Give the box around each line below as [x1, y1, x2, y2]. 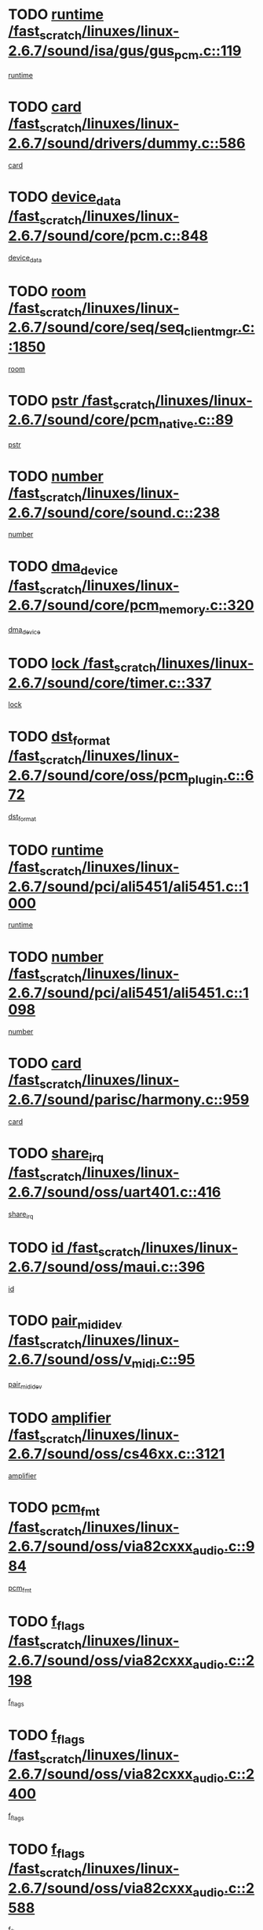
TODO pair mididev [8, 1312, 122, 1332]
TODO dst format [8, 727, 111, 749]
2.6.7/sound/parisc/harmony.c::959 [8, 1090, 250, 1108]
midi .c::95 [131, 1351, 195, 1371]
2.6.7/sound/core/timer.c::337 [8, 674, 212, 692]
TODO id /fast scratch [8, 1238, 141, 1259]
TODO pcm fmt [8, 1499, 100, 1519]
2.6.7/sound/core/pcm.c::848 [8, 227, 209, 245]
